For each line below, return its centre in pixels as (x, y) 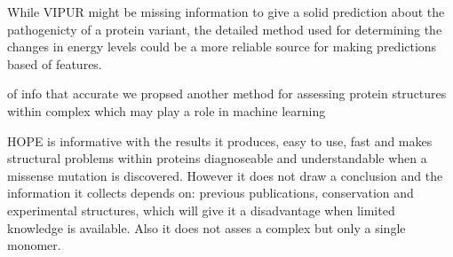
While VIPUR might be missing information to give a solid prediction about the (226, 12)
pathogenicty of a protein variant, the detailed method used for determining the (225, 29)
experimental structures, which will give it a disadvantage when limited (201, 210)
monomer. (34, 245)
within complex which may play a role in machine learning (167, 110)
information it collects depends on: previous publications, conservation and (211, 193)
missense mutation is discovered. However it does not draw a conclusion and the (225, 175)
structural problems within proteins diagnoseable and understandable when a (217, 158)
